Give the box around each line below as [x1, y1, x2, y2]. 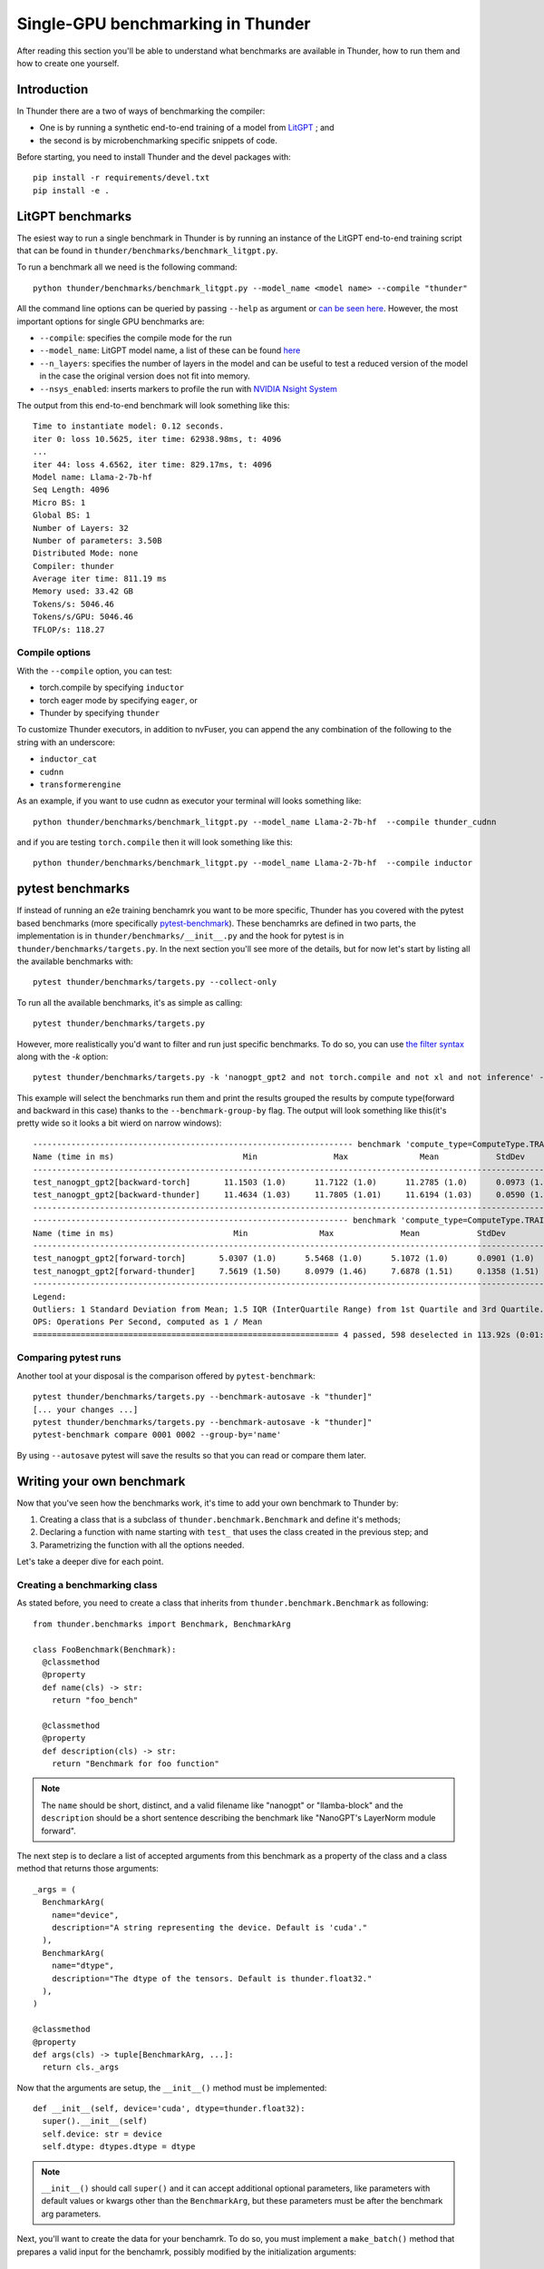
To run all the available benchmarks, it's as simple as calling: [16, 997, 243, 1007]
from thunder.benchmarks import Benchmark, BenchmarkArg [33, 1618, 292, 1629]
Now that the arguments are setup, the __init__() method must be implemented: [16, 2082, 327, 2093]
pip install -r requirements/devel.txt [33, 172, 210, 183]
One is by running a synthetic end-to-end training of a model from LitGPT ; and [39, 123, 335, 133]
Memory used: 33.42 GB [33, 586, 134, 596]
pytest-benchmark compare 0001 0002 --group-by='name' [33, 1429, 282, 1440]
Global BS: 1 [33, 510, 91, 521]
